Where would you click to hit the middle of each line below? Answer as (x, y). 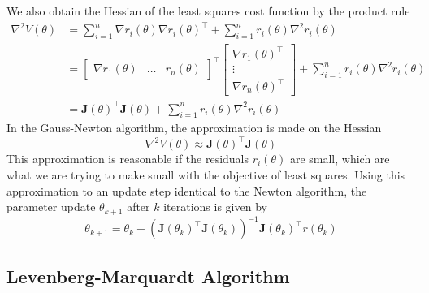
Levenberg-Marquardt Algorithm (148, 276)
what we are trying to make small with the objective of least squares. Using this (206, 175)
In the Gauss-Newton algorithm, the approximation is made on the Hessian (194, 128)
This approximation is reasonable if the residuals (128, 159)
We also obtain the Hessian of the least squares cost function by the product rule (208, 11)
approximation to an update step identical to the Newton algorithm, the (187, 190)
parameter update (51, 207)
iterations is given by (215, 207)
